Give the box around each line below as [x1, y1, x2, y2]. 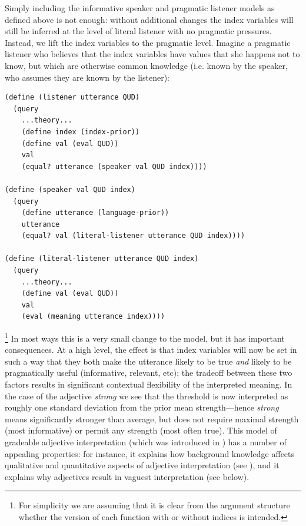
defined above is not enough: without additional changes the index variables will [5, 13, 294, 25]
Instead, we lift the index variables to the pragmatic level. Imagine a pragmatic [5, 36, 291, 48]
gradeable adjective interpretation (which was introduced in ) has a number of [5, 436, 287, 448]
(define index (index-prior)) [21, 127, 140, 136]
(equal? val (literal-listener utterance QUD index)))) [21, 231, 245, 240]
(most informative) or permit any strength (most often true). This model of [5, 424, 277, 436]
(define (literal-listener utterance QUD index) [5, 254, 199, 263]
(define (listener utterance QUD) [5, 93, 140, 102]
